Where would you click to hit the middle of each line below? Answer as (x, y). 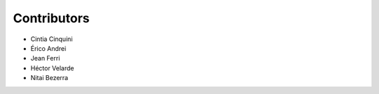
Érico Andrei (48, 48)
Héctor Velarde (52, 68)
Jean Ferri (45, 58)
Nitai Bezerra (49, 78)
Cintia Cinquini (52, 39)
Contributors (52, 18)
